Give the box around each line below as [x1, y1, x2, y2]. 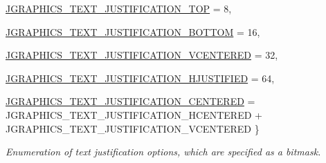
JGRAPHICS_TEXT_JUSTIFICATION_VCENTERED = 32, [6, 48, 278, 62]
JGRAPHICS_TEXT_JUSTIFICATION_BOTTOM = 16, [6, 24, 260, 39]
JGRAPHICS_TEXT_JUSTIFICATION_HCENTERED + [6, 107, 262, 122]
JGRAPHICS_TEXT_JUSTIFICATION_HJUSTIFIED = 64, [6, 70, 275, 85]
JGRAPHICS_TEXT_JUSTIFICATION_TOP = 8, [6, 1, 232, 15]
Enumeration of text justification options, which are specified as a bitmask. [6, 144, 321, 159]
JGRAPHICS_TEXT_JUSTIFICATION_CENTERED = [6, 94, 255, 108]
